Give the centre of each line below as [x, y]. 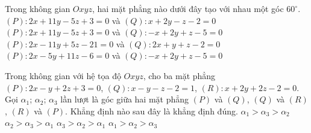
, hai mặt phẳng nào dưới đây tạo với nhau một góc [188, 8]
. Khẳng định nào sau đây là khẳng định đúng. [152, 111]
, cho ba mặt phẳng [179, 75]
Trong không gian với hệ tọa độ [63, 75]
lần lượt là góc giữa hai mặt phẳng [125, 99]
